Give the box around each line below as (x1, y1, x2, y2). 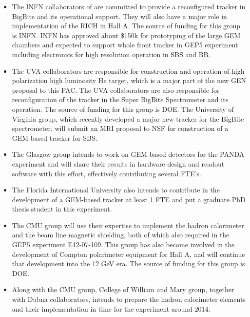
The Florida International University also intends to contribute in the (12, 185, 220, 195)
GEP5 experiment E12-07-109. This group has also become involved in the (12, 239, 235, 250)
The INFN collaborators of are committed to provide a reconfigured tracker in (12, 1, 246, 11)
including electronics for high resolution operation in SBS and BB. (12, 49, 211, 59)
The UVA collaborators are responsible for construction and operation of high (12, 65, 245, 76)
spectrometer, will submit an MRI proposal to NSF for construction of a (12, 123, 229, 133)
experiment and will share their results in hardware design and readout (12, 158, 225, 169)
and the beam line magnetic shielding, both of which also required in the (12, 230, 230, 240)
